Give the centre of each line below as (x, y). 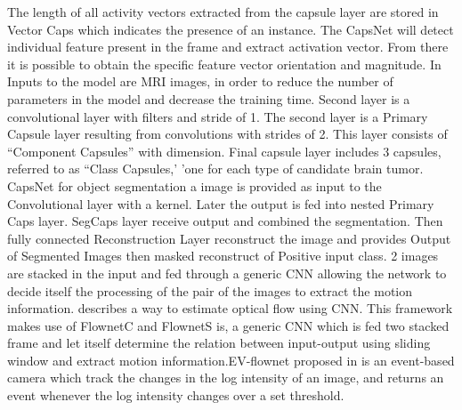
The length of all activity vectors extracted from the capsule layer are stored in (223, 12)
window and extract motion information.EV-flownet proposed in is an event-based (231, 360)
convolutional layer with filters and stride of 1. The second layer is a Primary (218, 116)
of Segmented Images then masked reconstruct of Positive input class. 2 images (223, 256)
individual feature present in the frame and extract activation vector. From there (228, 47)
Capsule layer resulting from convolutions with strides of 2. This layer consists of (227, 134)
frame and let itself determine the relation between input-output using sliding (219, 343)
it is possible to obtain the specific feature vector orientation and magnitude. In (224, 64)
